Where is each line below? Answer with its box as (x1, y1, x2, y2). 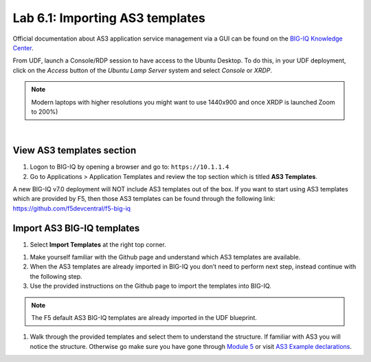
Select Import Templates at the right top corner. (30, 240, 166, 248)
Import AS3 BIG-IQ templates (12, 222, 140, 234)
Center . (12, 43, 34, 52)
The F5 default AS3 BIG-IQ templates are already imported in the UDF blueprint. (31, 314, 257, 321)
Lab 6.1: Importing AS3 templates (12, 10, 205, 25)
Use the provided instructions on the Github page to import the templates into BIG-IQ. (30, 282, 271, 290)
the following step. (30, 272, 82, 280)
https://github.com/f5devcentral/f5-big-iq (12, 204, 131, 213)
